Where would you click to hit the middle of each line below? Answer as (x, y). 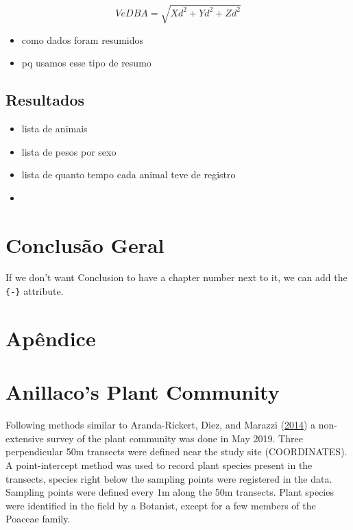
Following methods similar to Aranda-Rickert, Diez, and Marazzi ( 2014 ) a (161, 425)
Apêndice (51, 338)
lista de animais (54, 128)
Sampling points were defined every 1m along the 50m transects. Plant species (170, 492)
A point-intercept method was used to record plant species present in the (159, 465)
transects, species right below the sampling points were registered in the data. (169, 478)
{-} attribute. (35, 291)
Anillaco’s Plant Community (143, 392)
